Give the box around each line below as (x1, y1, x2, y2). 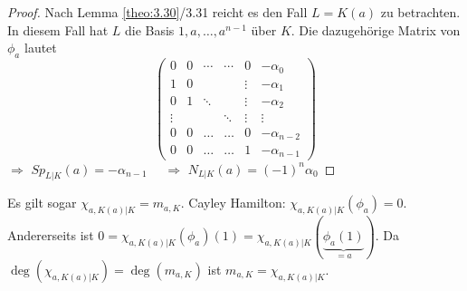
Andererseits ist (7, 226, 94, 245)
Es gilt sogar (7, 193, 77, 212)
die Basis (124, 20, 175, 39)
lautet (24, 38, 57, 57)
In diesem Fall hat (7, 20, 109, 39)
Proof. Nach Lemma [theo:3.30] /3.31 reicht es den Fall (7, 3, 308, 21)
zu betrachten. (380, 3, 461, 21)
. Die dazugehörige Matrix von (291, 20, 461, 39)
